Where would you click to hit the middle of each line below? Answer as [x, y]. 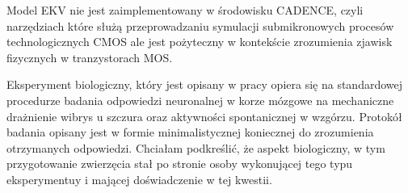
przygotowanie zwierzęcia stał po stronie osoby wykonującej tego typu [180, 164]
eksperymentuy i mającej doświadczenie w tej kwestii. [139, 179]
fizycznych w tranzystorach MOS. [90, 57]
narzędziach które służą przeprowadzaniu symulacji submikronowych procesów [200, 25]
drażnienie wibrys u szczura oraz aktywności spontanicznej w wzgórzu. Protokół [204, 116]
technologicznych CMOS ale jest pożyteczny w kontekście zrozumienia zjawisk [200, 42]
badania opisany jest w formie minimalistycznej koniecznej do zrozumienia [190, 132]
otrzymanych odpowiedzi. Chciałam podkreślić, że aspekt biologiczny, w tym [196, 147]
